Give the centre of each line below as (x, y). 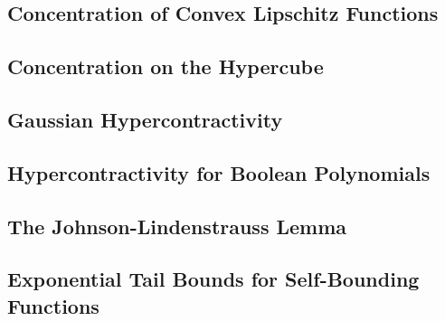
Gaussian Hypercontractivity (145, 119)
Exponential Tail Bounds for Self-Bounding (213, 279)
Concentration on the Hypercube (166, 66)
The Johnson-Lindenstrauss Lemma (177, 226)
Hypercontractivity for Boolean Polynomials (219, 172)
